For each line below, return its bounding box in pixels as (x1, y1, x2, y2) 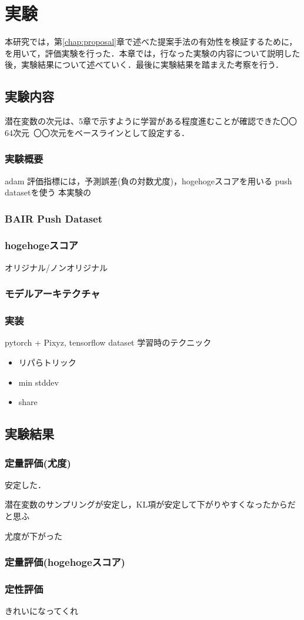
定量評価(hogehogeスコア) (5, 555, 125, 569)
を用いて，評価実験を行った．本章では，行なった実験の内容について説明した (5, 47, 300, 59)
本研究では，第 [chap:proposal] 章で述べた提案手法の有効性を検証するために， (5, 35, 298, 48)
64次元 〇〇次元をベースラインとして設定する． (5, 126, 189, 138)
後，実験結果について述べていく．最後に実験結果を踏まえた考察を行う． (5, 58, 283, 71)
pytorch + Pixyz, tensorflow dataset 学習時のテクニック (5, 336, 212, 349)
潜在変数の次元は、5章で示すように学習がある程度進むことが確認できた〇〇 (5, 115, 297, 127)
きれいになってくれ (5, 605, 78, 617)
